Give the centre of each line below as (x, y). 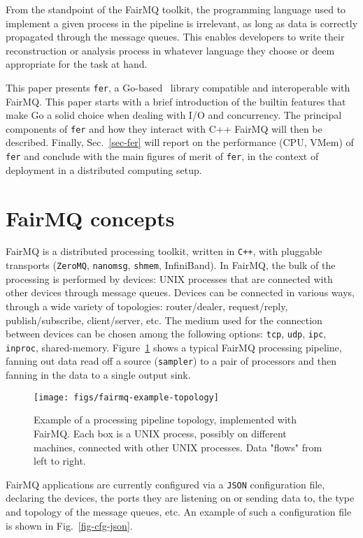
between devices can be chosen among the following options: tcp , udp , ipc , (166, 334)
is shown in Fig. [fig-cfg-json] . (69, 525)
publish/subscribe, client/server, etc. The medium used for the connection (164, 320)
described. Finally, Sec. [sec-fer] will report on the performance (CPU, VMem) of (180, 142)
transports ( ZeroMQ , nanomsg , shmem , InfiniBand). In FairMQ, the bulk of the (171, 265)
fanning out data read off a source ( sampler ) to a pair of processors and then (171, 361)
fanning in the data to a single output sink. (98, 375)
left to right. (60, 461)
